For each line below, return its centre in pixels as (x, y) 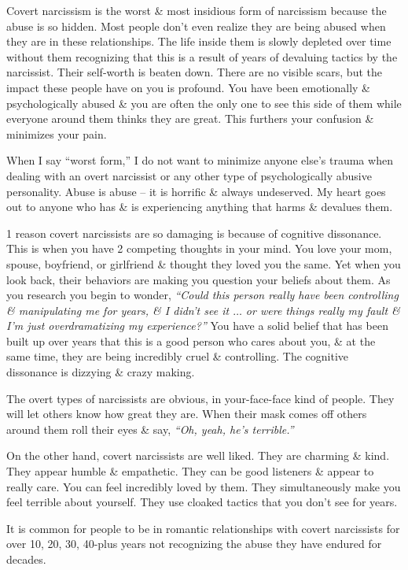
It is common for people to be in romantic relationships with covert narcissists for (203, 528)
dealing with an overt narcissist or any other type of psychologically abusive (189, 175)
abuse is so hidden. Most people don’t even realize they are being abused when (196, 26)
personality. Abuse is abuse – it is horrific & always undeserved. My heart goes (196, 191)
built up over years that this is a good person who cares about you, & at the (191, 341)
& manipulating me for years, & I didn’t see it (118, 310)
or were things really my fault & (323, 310)
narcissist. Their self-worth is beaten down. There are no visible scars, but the (194, 72)
